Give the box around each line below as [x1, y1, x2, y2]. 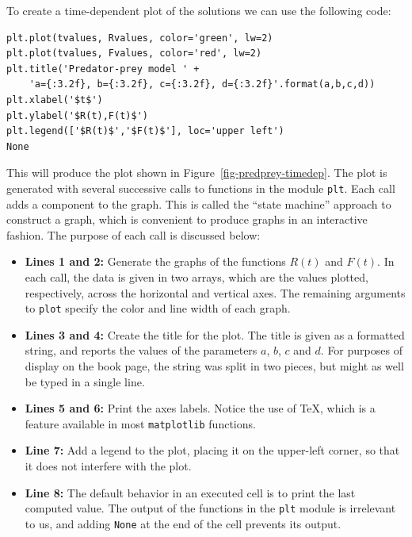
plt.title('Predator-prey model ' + [6, 63, 200, 75]
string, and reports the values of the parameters [25, 342, 257, 359]
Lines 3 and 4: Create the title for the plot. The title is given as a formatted [25, 326, 405, 343]
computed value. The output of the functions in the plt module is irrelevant [25, 500, 396, 516]
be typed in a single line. [25, 373, 145, 389]
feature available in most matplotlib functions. [25, 415, 256, 432]
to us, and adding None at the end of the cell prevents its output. [25, 515, 341, 531]
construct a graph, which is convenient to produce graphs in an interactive [6, 211, 368, 228]
